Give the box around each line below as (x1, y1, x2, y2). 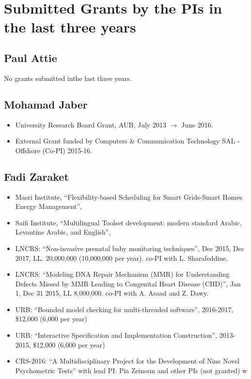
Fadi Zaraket (4, 169, 69, 184)
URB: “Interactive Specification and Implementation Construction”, (15, 330, 218, 340)
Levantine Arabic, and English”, (15, 227, 111, 237)
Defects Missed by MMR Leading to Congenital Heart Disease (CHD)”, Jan (15, 278, 241, 288)
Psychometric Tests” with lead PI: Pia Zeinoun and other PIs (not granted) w (15, 365, 248, 375)
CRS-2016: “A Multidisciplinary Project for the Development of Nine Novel (15, 356, 240, 366)
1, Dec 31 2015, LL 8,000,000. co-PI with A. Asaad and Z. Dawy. (15, 288, 209, 298)
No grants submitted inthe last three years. (4, 73, 132, 83)
